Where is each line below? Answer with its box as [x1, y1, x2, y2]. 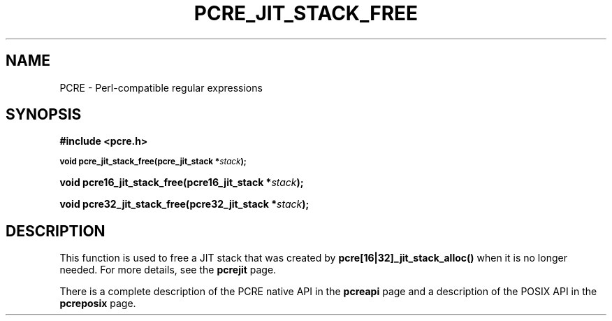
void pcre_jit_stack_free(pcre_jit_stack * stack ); [59, 157, 247, 167]
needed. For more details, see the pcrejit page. [59, 264, 277, 276]
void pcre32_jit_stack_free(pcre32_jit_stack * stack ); [59, 198, 309, 211]
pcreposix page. [59, 297, 136, 310]
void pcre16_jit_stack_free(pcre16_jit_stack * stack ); [59, 176, 304, 189]
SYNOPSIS [6, 106, 82, 124]
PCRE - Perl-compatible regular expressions [59, 81, 263, 94]
